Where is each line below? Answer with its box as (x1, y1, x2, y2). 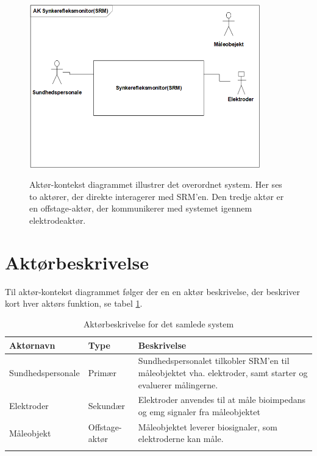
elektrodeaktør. (29, 214, 86, 227)
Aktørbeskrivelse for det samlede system (83, 317, 234, 330)
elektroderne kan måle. (138, 432, 224, 445)
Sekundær (88, 399, 126, 412)
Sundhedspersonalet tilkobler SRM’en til (138, 354, 290, 367)
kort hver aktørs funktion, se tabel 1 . (5, 297, 143, 310)
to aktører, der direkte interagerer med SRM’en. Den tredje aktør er (29, 190, 284, 202)
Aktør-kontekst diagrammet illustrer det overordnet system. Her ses (29, 178, 282, 191)
